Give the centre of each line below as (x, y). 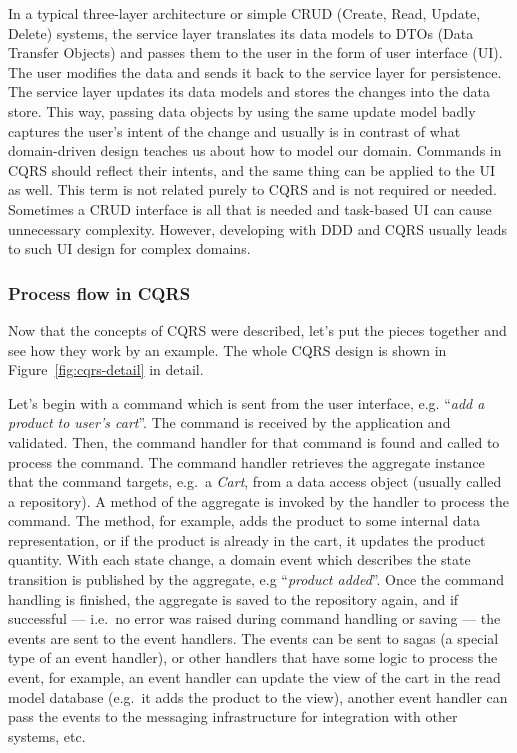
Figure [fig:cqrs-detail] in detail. (106, 369)
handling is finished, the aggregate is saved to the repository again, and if (233, 598)
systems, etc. (47, 735)
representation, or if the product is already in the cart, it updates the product (247, 539)
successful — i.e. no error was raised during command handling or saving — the (254, 618)
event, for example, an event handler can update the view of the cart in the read (254, 677)
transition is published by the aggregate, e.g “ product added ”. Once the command (256, 579)
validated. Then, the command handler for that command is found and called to (254, 441)
